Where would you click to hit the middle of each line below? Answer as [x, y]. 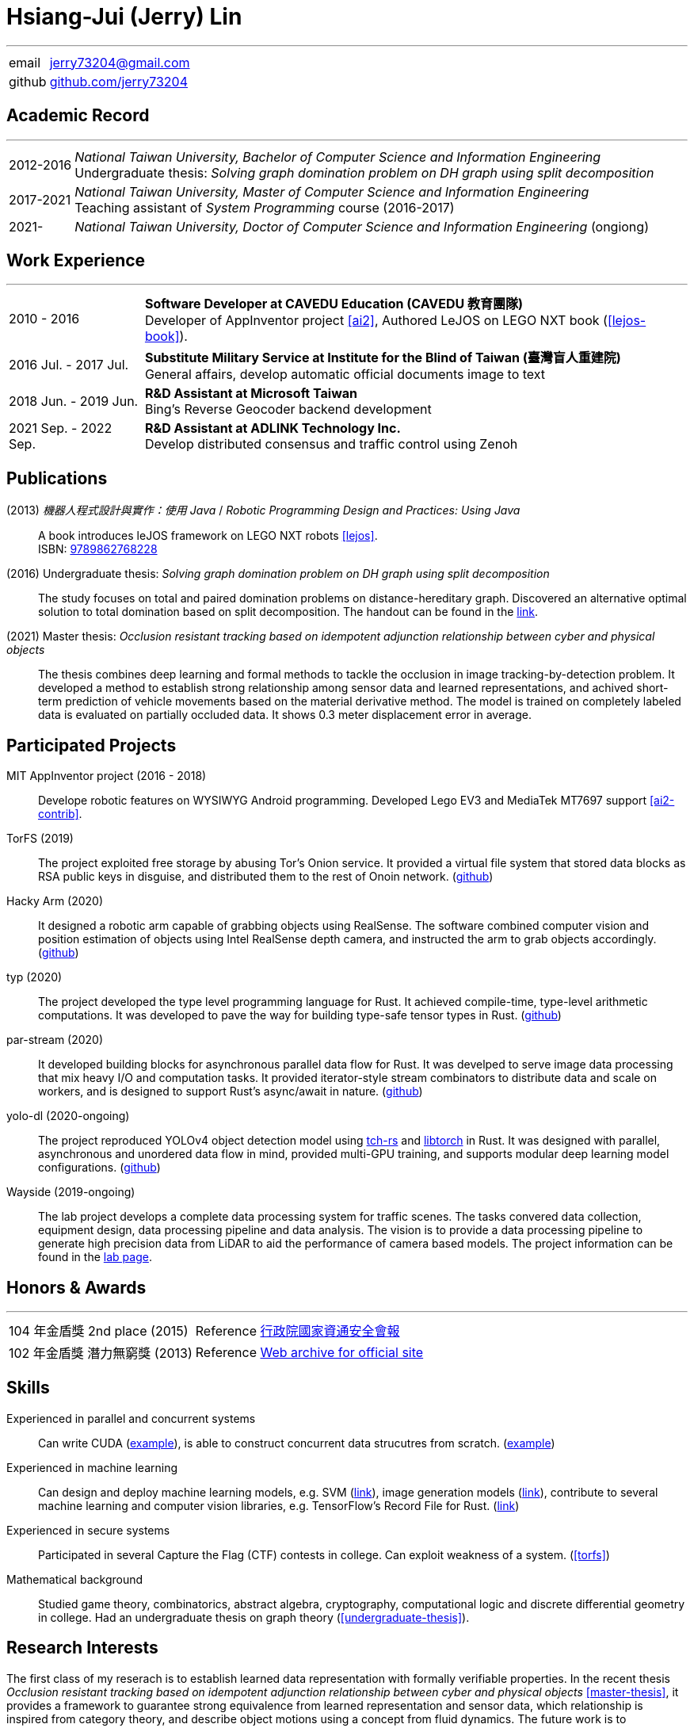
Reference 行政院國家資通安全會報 [297, 1330]
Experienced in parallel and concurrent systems [131, 1418]
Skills [28, 1388]
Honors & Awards [76, 1287]
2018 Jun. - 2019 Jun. [74, 401]
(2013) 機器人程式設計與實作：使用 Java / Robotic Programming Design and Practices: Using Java [263, 510]
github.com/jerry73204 [119, 81]
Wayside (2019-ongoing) [71, 1192]
